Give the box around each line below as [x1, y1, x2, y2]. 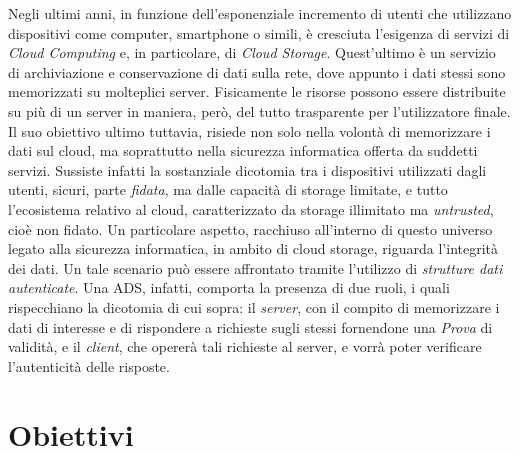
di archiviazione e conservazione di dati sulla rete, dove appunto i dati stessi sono [8, 61, 506, 82]
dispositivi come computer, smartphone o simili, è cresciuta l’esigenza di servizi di [8, 22, 510, 43]
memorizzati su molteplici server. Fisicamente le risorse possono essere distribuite [8, 81, 506, 102]
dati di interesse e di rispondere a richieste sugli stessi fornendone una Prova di [8, 316, 493, 337]
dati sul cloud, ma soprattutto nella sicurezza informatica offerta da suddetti [8, 140, 478, 161]
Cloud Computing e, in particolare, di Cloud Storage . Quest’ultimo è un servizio [8, 42, 496, 63]
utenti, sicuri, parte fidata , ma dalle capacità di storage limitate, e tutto [8, 179, 448, 200]
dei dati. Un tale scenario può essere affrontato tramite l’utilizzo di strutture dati [8, 257, 503, 278]
